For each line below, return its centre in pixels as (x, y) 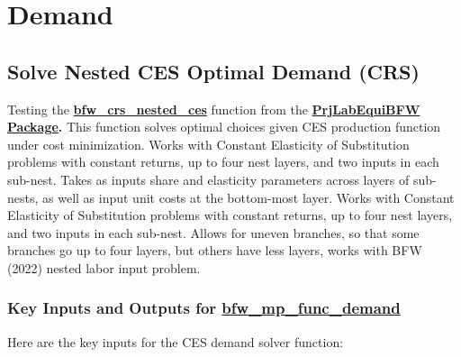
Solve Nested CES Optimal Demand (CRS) (213, 71)
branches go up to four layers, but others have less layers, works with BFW (215, 250)
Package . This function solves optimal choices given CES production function (224, 127)
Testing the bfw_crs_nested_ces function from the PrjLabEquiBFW (214, 109)
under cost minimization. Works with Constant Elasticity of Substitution (208, 144)
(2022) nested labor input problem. (104, 267)
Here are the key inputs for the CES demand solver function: (176, 341)
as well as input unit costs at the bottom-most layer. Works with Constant (249, 197)
